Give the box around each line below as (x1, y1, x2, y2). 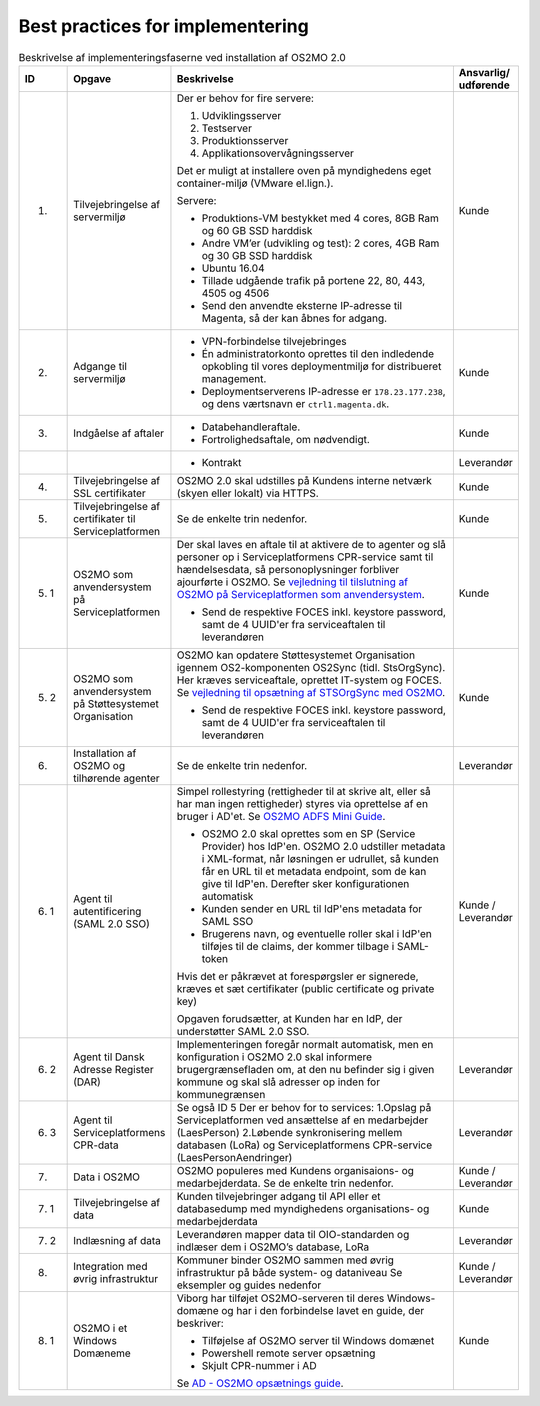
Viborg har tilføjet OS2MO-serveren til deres (176, 1291, 385, 1305)
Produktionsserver (201, 133, 289, 147)
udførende (458, 78, 510, 92)
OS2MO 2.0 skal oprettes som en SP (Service (201, 826, 416, 840)
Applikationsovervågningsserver (201, 146, 355, 160)
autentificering (73, 904, 142, 918)
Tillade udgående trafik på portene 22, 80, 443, (201, 273, 426, 287)
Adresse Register (73, 1062, 154, 1076)
